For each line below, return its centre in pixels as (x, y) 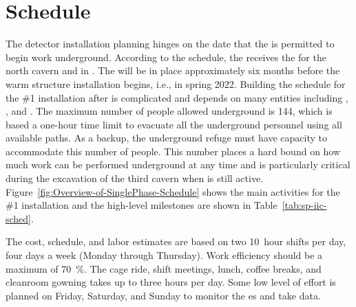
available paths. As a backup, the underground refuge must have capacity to (167, 138)
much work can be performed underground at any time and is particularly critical (178, 164)
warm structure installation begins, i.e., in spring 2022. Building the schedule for (176, 83)
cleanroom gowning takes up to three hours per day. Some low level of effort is (171, 282)
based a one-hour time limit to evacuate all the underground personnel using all (174, 124)
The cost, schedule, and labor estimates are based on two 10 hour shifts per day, (176, 241)
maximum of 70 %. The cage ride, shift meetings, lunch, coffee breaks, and (164, 268)
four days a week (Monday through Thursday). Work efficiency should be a (164, 255)
